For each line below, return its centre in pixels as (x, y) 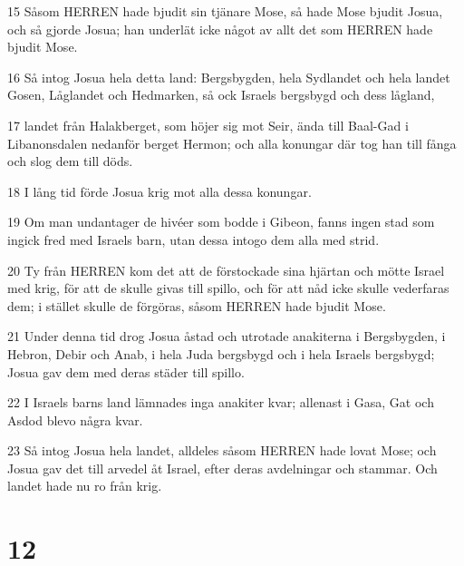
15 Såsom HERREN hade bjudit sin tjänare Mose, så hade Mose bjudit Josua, (225, 11)
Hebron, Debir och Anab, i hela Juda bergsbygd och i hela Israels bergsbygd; (221, 353)
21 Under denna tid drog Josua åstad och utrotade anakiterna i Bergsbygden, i (227, 336)
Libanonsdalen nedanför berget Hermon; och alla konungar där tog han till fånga (232, 143)
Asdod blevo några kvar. (75, 420)
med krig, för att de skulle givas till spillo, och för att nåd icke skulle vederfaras (228, 288)
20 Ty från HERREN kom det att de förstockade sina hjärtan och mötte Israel (226, 270)
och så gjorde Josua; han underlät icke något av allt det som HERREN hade (220, 29)
